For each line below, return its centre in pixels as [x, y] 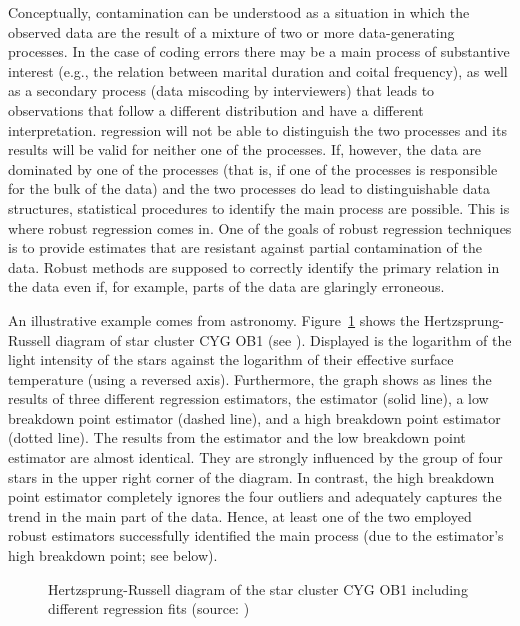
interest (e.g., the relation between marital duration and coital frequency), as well [258, 70]
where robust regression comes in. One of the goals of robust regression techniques [260, 227]
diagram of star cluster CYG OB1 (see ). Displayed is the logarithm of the [283, 339]
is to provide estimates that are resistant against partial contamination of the [245, 247]
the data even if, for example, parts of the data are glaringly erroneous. [226, 286]
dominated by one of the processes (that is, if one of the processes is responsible [253, 168]
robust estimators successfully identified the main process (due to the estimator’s [256, 535]
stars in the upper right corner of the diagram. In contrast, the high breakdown [251, 476]
